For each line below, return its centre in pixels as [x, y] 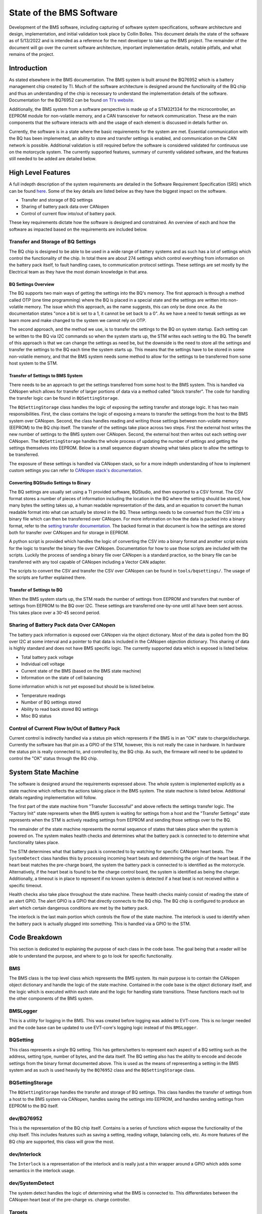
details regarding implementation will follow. [53, 797]
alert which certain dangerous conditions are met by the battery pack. [79, 908]
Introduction [28, 68]
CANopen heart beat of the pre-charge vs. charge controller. [70, 1199]
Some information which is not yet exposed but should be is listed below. [82, 687]
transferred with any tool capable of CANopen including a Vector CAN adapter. [88, 562]
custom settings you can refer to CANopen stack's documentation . [76, 471]
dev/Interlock [25, 1154]
